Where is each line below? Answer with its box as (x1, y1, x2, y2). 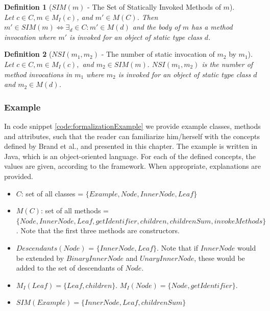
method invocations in (4, 69, 72, 79)
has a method (191, 21, 233, 32)
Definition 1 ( (4, 2, 52, 12)
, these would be (194, 252, 245, 263)
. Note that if (157, 242, 198, 253)
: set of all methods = (40, 205, 109, 216)
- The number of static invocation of (101, 49, 215, 59)
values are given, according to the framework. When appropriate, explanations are (4, 161, 261, 171)
